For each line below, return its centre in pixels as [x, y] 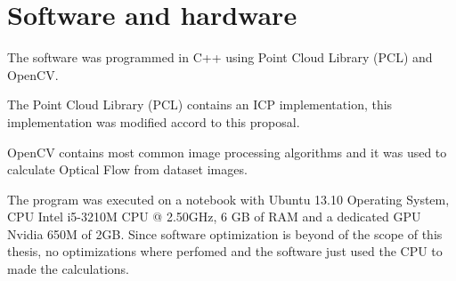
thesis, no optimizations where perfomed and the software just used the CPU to [225, 251]
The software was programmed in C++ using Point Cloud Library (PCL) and [220, 57]
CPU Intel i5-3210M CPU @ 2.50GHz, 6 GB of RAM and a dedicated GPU [214, 217]
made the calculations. [68, 269]
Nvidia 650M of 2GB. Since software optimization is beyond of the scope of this [225, 233]
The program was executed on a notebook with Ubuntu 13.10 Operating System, [228, 199]
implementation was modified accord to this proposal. [154, 121]
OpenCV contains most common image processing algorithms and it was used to [227, 152]
